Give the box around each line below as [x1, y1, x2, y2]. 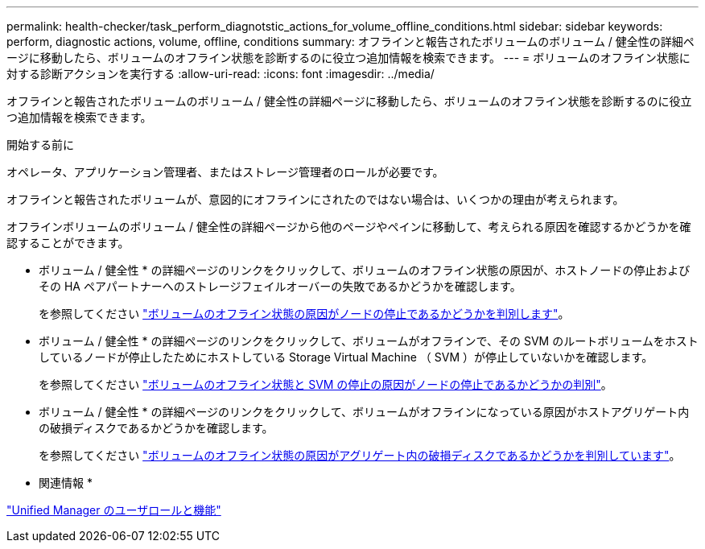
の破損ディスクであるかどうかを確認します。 [39, 421, 274, 435]
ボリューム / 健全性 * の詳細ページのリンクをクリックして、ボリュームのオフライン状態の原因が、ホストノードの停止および [39, 263, 691, 277]
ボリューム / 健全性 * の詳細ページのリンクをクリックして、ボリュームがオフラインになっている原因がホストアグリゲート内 [39, 405, 690, 419]
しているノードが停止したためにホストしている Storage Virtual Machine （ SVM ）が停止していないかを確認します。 [39, 350, 653, 364]
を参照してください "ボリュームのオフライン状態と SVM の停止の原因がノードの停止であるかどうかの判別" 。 [39, 378, 612, 391]
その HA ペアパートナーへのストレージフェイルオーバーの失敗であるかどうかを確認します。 [39, 279, 522, 293]
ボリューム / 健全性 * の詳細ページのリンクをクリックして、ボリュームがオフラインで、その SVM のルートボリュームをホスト [39, 334, 699, 348]
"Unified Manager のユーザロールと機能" [6, 503, 221, 517]
